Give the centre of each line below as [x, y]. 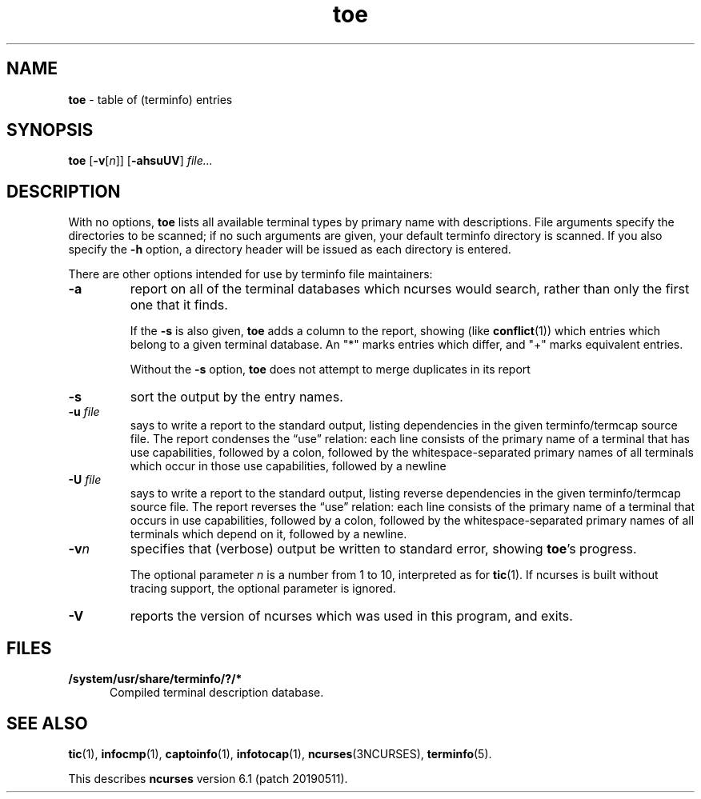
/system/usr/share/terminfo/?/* [155, 679]
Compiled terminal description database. [217, 693]
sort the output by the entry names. [236, 397]
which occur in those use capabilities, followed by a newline [288, 466]
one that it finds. [179, 305]
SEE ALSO [47, 723]
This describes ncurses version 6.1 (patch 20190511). [208, 778]
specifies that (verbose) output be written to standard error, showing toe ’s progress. [383, 549]
